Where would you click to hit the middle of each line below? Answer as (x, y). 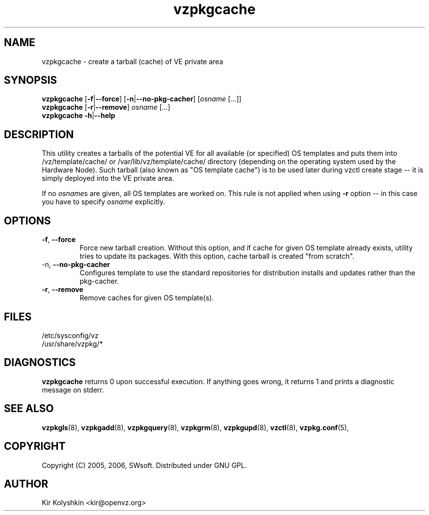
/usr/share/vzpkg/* (72, 343)
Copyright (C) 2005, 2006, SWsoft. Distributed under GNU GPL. (144, 465)
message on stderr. (73, 390)
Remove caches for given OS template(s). (147, 298)
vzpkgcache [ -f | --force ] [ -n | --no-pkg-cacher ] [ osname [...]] (142, 99)
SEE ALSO (29, 409)
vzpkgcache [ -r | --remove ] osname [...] (106, 107)
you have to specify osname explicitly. (103, 202)
